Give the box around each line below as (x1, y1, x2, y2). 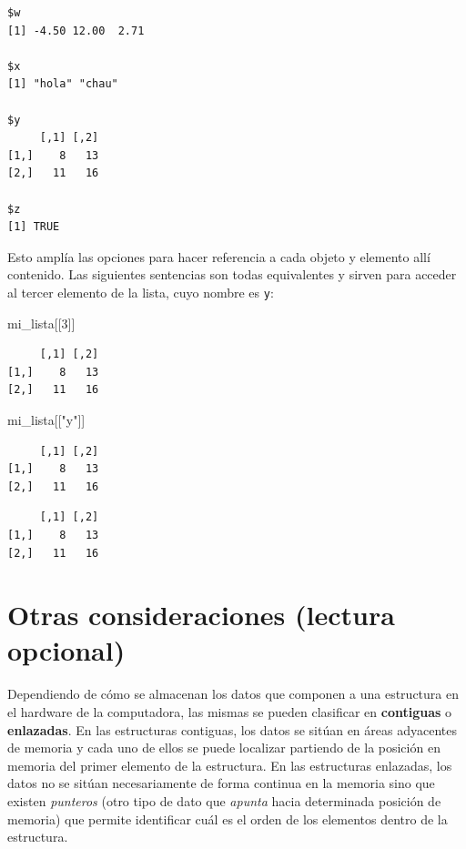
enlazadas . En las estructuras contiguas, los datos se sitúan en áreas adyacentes (7, 720, 457, 739)
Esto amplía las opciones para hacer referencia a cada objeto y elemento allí (7, 247, 431, 266)
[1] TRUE (7, 220, 60, 234)
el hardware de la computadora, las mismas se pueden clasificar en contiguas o (7, 702, 452, 721)
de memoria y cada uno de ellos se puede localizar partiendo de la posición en (7, 738, 441, 757)
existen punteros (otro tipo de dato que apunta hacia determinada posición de (7, 791, 441, 810)
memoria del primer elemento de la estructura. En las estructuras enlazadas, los (7, 755, 452, 774)
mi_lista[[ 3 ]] (7, 313, 76, 332)
